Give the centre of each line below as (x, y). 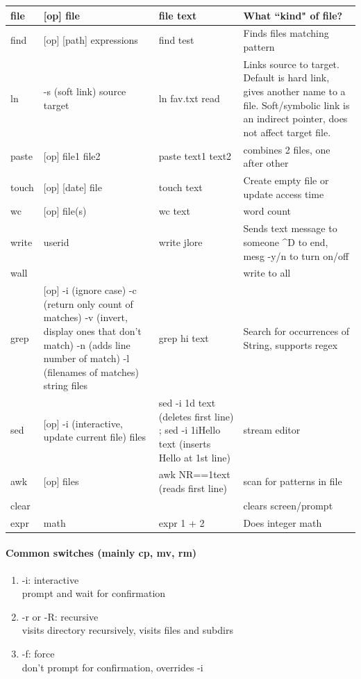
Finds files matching (286, 33)
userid (56, 242)
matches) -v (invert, (85, 317)
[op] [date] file (73, 187)
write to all (267, 273)
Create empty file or (286, 180)
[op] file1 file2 (72, 156)
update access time (284, 194)
